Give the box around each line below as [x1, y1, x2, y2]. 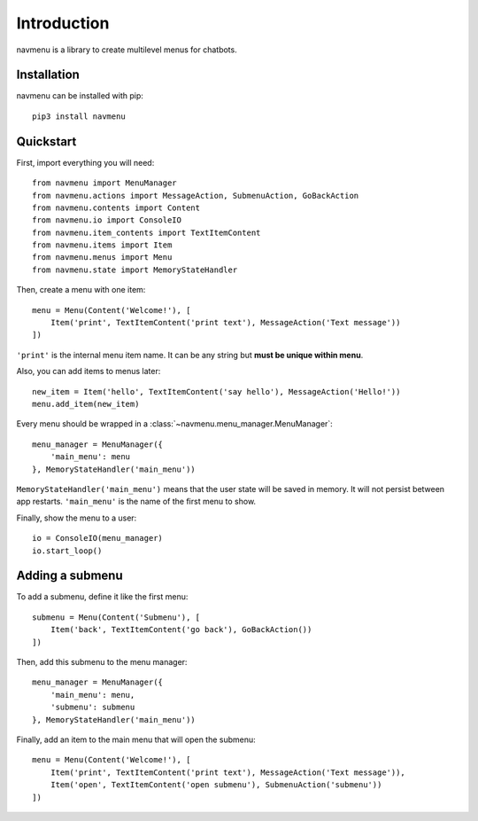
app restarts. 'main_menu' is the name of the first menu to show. [16, 497, 257, 507]
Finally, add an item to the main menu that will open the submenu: [16, 734, 256, 745]
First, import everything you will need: [16, 157, 155, 168]
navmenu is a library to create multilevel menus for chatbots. [16, 44, 238, 55]
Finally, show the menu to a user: [16, 512, 137, 523]
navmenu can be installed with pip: [16, 90, 143, 101]
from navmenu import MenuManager [32, 178, 177, 188]
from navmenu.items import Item [32, 240, 173, 250]
